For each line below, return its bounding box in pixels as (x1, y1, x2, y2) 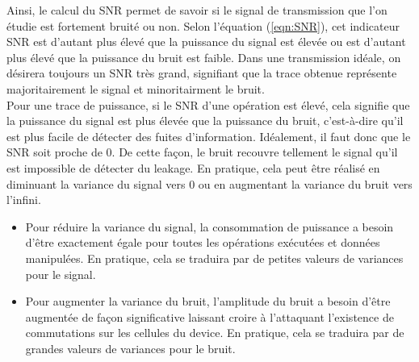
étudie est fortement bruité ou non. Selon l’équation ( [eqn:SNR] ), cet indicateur (6, 17, 400, 34)
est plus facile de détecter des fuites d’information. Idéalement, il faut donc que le (6, 127, 411, 144)
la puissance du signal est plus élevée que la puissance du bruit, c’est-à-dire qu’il (6, 112, 404, 129)
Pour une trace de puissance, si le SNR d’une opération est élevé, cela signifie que (6, 96, 410, 113)
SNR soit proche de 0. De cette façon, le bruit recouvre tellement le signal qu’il (6, 144, 398, 160)
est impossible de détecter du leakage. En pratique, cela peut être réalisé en (6, 159, 380, 176)
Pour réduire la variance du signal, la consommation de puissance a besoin (25, 218, 394, 235)
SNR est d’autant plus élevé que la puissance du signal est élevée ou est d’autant (6, 33, 406, 50)
